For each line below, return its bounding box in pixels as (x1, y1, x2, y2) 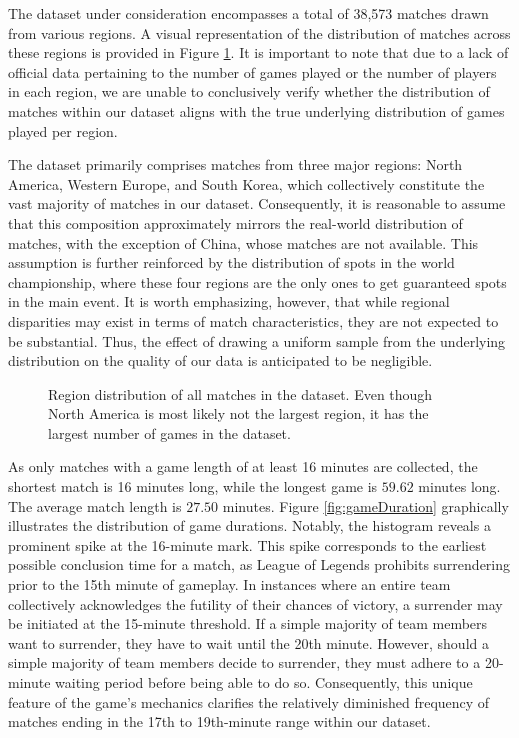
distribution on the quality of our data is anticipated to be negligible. (8, 350, 433, 371)
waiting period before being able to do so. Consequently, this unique (55, 672, 473, 692)
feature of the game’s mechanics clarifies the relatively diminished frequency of (8, 691, 490, 712)
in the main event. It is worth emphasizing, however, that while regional (8, 291, 450, 312)
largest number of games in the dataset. (48, 422, 291, 443)
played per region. (8, 120, 118, 141)
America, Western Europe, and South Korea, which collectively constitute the (8, 173, 485, 194)
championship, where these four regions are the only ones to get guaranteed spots (8, 271, 507, 292)
